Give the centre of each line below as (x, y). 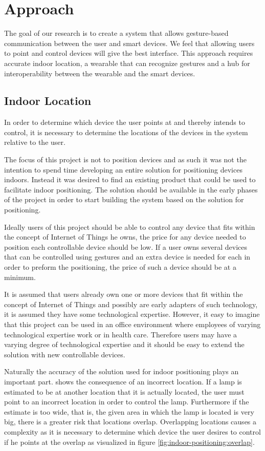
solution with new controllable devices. (65, 354)
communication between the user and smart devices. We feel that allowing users (129, 43)
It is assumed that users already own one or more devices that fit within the (124, 294)
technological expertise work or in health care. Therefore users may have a (121, 334)
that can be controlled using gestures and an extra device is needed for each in (127, 257)
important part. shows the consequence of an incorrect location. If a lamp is (123, 381)
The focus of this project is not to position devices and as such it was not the (125, 159)
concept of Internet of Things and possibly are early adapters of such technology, (131, 304)
